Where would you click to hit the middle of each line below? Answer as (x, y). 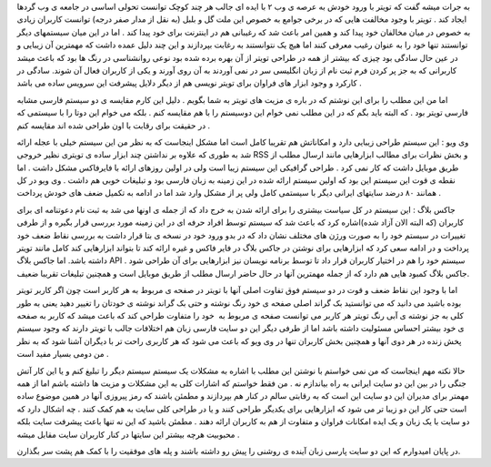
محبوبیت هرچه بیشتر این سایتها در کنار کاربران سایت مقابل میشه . (128, 434)
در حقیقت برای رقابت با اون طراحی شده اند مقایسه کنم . (114, 125)
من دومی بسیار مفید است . (63, 354)
